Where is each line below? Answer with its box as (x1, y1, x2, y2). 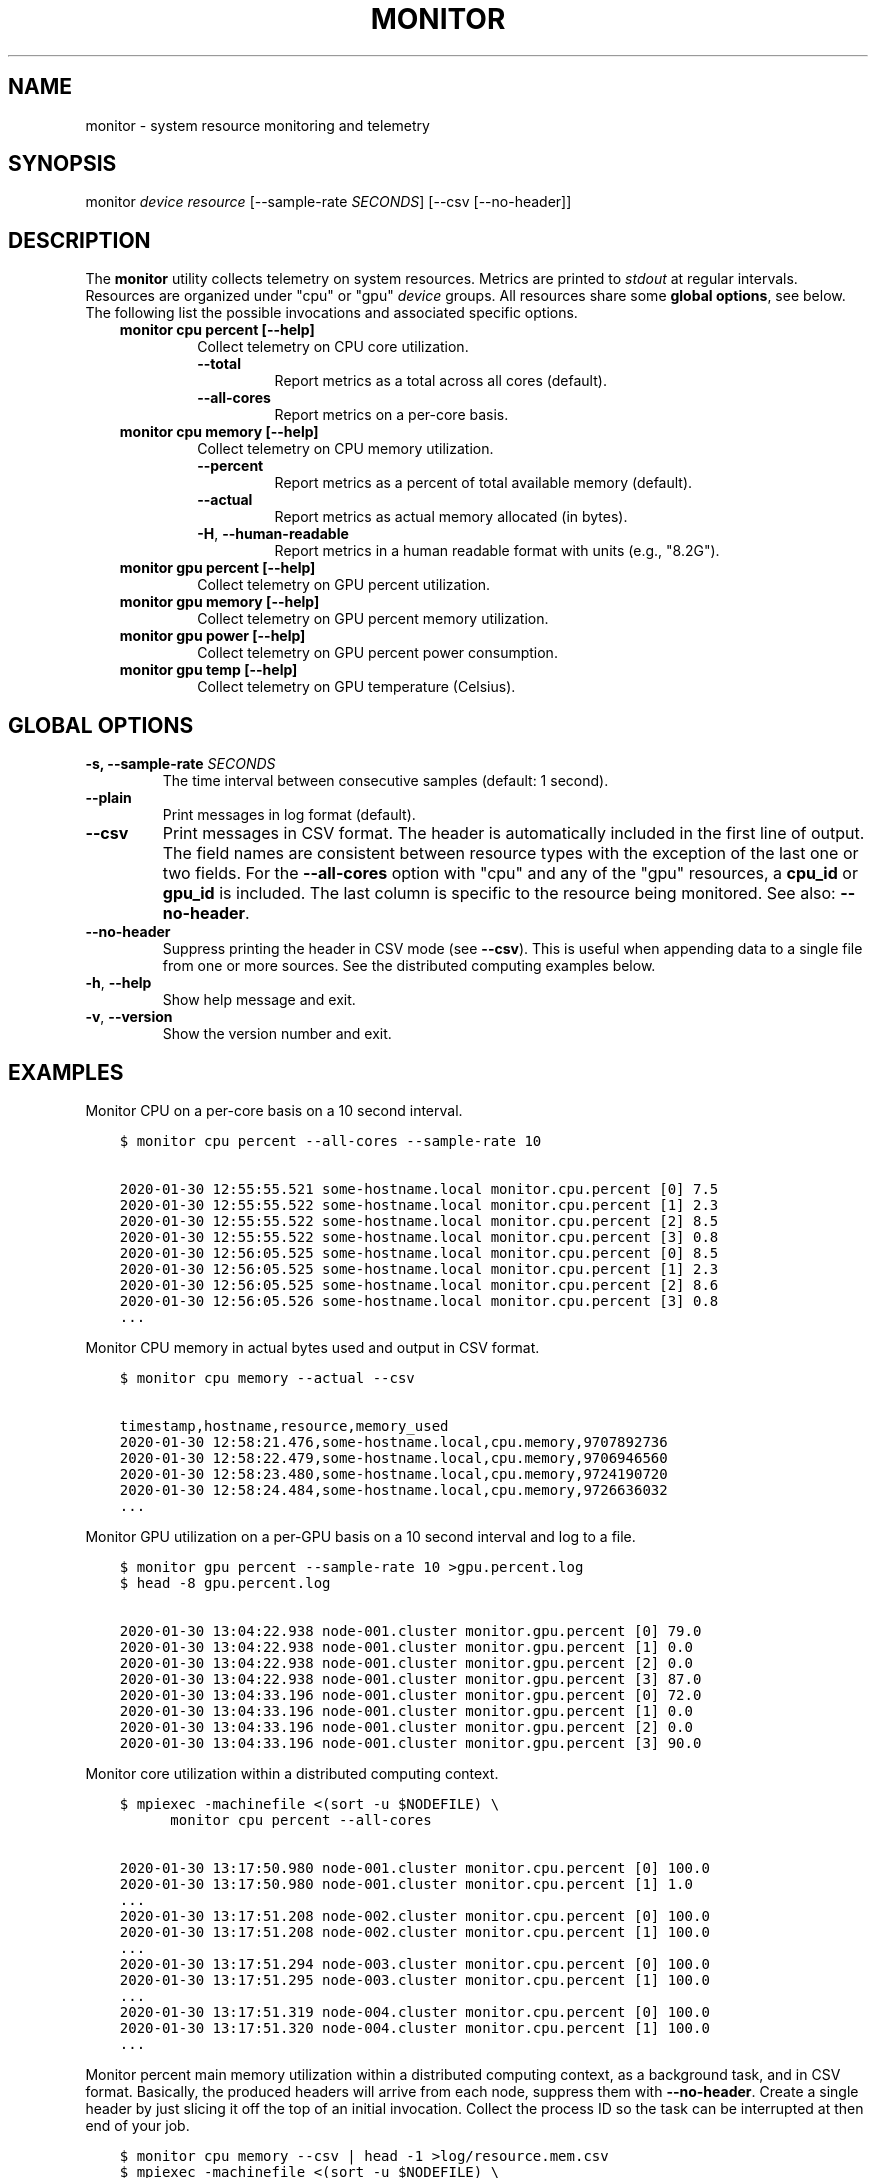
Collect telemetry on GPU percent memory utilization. (197, 610, 549, 628)
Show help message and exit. (162, 991, 356, 1009)
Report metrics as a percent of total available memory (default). (274, 474, 693, 492)
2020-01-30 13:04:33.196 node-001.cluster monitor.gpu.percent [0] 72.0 (119, 1686, 702, 1703)
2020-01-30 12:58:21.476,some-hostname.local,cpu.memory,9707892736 (119, 1433, 668, 1450)
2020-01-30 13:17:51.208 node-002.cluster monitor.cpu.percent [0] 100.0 (119, 1907, 710, 1924)
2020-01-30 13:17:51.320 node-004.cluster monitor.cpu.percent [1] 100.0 (119, 2019, 710, 2036)
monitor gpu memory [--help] (119, 593, 320, 611)
